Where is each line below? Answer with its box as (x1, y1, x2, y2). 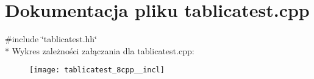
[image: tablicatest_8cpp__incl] (29, 66, 165, 75)
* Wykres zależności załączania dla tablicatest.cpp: (5, 44, 194, 57)
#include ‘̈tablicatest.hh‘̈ (5, 33, 97, 45)
